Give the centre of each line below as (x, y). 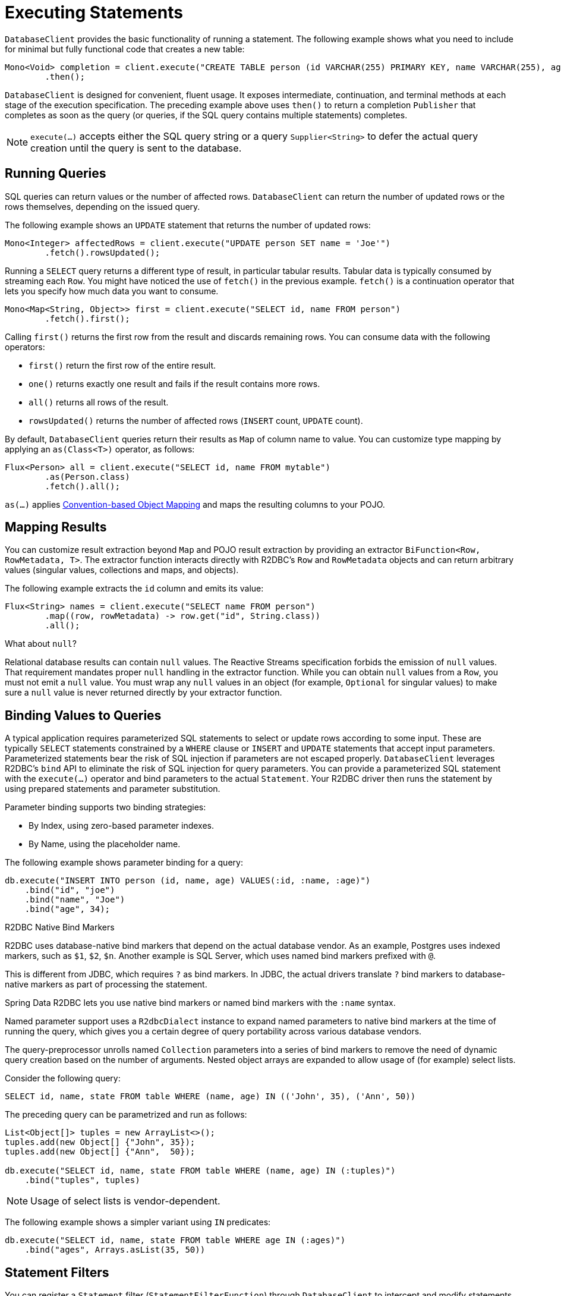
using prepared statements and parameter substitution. (113, 789)
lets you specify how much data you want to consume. (112, 291)
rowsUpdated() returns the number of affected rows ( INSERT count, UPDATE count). (196, 420)
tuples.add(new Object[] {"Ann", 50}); (100, 1152)
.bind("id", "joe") (70, 890)
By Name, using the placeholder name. (105, 844)
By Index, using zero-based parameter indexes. (122, 826)
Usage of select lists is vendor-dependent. (125, 1201)
